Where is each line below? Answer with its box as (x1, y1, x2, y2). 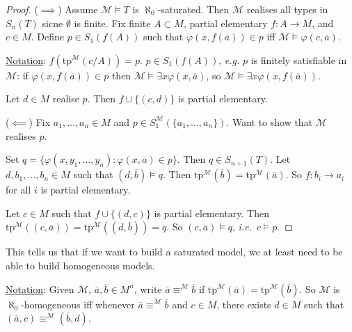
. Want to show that (226, 114, 313, 129)
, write (134, 281, 162, 296)
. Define (31, 29, 64, 44)
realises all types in (246, 2, 328, 16)
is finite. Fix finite (74, 15, 151, 30)
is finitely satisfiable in (250, 52, 347, 67)
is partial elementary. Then (154, 205, 269, 220)
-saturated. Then (157, 2, 230, 16)
